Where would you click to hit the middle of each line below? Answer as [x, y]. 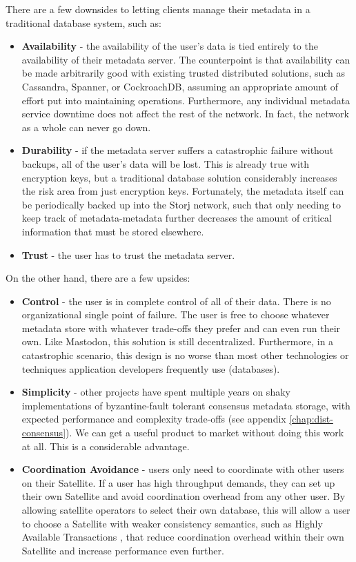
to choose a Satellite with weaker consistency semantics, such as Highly [172, 523]
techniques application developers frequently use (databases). [151, 368]
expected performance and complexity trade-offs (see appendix [154, 419]
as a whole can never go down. [86, 127]
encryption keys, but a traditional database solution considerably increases [179, 177]
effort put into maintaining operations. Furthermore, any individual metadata [186, 100]
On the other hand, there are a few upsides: [98, 278]
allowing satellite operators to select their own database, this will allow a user [186, 510]
